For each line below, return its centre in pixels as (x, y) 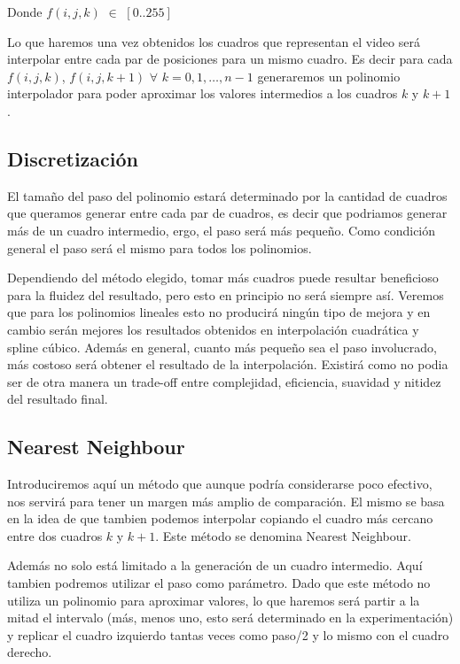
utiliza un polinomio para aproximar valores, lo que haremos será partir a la (214, 600)
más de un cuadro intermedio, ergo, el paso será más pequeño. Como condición (222, 230)
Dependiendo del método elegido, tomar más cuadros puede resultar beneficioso (223, 278)
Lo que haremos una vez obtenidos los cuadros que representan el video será (214, 41)
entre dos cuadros (55, 535)
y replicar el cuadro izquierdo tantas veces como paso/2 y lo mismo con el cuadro (228, 634)
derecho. (30, 652)
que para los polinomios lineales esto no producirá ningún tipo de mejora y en (219, 312)
